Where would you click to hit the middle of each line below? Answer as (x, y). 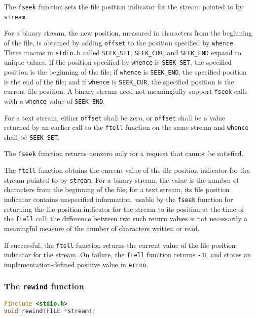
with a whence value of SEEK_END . (55, 100)
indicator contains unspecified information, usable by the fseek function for (119, 199)
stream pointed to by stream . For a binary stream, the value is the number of (122, 179)
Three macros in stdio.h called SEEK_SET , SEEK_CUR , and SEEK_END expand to (123, 52)
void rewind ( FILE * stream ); (50, 311)
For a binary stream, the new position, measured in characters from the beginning (128, 33)
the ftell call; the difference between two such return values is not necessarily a (126, 219)
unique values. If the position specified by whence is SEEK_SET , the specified (118, 62)
